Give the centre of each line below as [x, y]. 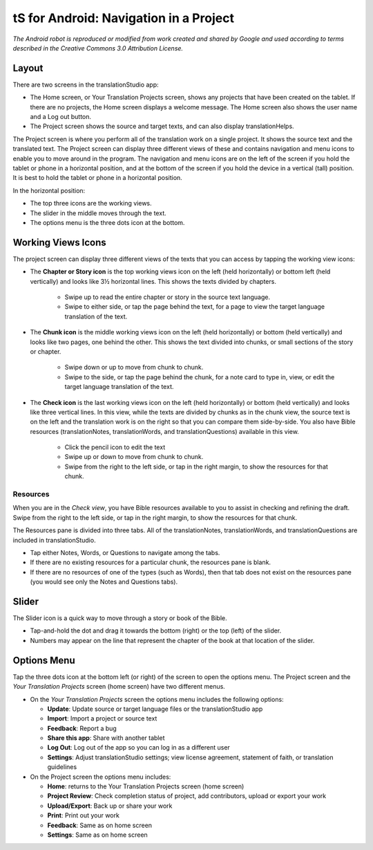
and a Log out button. [61, 117]
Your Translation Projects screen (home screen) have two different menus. [119, 687]
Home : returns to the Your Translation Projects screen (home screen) [146, 786]
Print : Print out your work [84, 815]
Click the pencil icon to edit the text [115, 447]
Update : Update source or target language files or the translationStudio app [155, 709]
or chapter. [46, 351]
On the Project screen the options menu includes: [101, 777]
